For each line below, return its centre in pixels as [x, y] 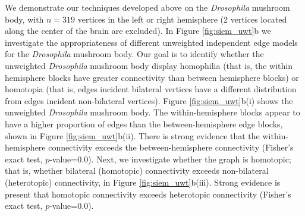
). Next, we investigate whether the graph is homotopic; [190, 159]
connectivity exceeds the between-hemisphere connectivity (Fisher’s [171, 147]
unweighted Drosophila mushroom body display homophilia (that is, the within [149, 65]
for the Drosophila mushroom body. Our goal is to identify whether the [134, 54]
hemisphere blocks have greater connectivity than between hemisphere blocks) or [152, 77]
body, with [24, 19]
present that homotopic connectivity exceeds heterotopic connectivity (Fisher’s [148, 194]
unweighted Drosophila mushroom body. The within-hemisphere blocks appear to [152, 112]
